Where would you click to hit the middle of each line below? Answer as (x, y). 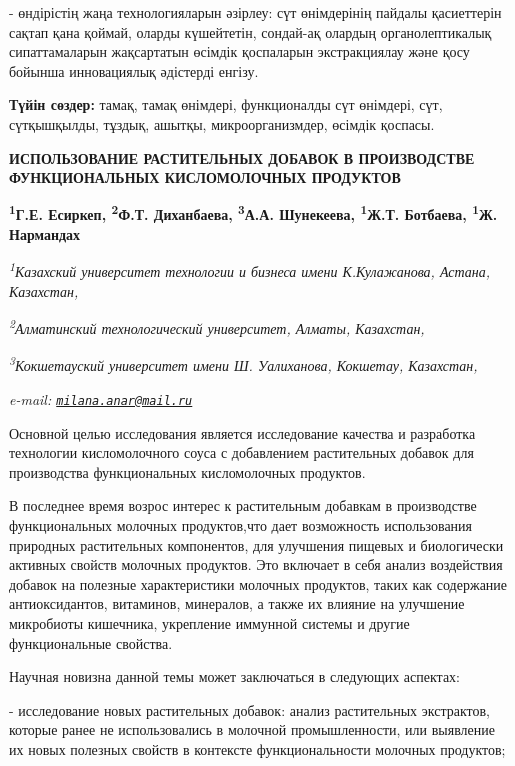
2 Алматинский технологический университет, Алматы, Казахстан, (217, 327)
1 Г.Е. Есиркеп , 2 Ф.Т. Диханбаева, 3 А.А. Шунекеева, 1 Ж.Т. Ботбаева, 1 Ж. (253, 213)
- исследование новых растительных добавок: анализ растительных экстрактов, (249, 709)
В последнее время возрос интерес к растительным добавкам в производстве (243, 505)
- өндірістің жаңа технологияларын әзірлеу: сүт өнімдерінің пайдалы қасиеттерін (255, 12)
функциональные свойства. (91, 642)
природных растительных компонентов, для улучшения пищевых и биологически (256, 544)
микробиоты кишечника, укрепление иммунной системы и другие (209, 622)
